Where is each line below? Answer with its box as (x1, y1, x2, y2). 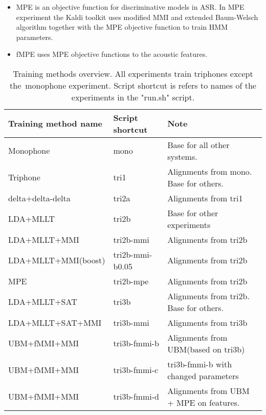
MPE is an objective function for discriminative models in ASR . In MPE (16, 2, 245, 12)
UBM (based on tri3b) (167, 343, 245, 355)
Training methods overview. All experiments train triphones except (13, 67, 253, 79)
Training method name (8, 117, 102, 130)
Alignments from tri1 (167, 192, 243, 204)
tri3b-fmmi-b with (167, 358, 232, 370)
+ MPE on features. (167, 396, 240, 408)
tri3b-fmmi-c (113, 364, 159, 376)
